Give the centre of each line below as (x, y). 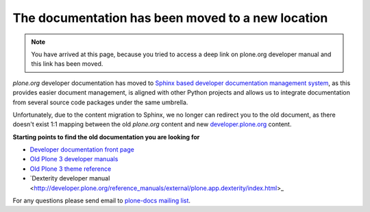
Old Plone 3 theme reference (71, 169)
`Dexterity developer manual (70, 178)
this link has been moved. (67, 64)
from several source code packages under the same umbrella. (100, 102)
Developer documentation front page (82, 150)
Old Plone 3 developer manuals (74, 159)
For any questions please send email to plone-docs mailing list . (102, 201)
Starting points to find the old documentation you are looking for (106, 137)
